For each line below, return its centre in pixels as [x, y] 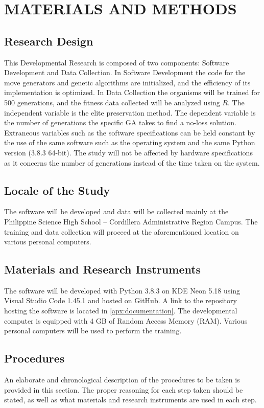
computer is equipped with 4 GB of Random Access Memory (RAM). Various [126, 320]
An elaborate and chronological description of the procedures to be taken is [122, 380]
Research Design [49, 41]
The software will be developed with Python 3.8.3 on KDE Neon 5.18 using [122, 290]
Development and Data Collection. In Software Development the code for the [125, 72]
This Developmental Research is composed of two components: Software [117, 62]
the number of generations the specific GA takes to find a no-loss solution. [120, 122]
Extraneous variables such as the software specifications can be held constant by [130, 132]
